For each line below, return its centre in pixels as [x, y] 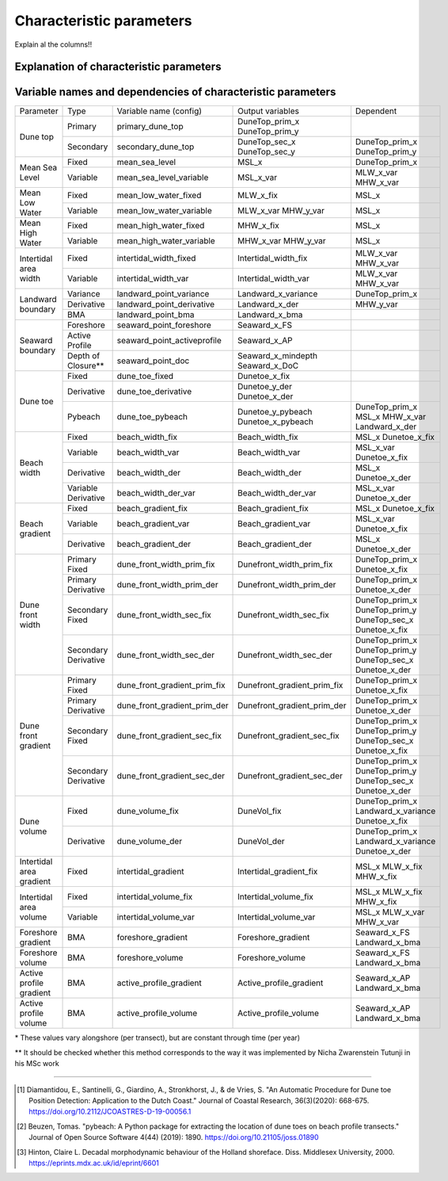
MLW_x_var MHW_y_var [281, 210]
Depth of [84, 356]
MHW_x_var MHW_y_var [282, 240]
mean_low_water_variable [165, 210]
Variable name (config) [159, 111]
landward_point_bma [156, 315]
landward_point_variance [163, 294]
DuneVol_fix [260, 811]
